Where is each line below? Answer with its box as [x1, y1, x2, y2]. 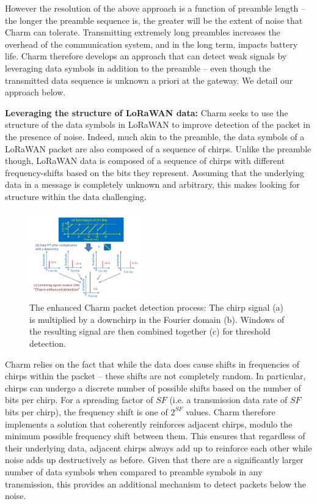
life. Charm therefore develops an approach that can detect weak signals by [5, 50, 287, 62]
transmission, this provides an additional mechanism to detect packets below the [5, 477, 306, 490]
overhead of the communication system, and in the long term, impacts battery [5, 37, 298, 50]
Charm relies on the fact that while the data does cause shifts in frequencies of [5, 357, 299, 370]
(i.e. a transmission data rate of [169, 393, 288, 406]
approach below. [5, 86, 66, 98]
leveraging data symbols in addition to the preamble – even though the [5, 61, 271, 74]
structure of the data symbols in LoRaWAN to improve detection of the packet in [5, 118, 311, 131]
